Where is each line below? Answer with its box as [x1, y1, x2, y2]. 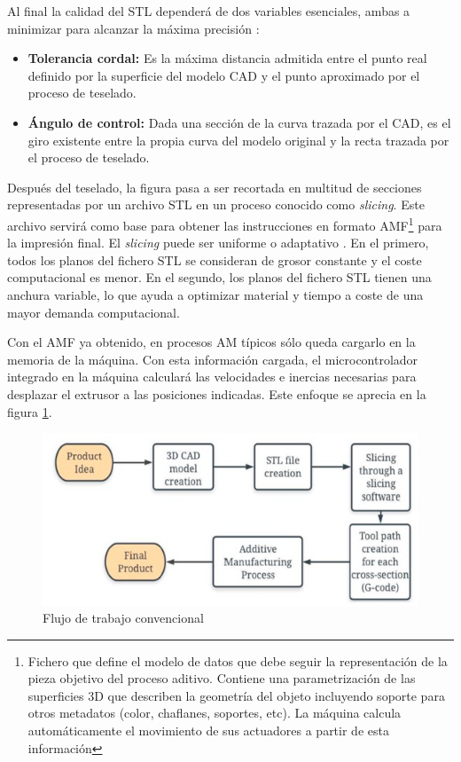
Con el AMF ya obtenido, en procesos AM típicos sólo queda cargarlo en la [7, 333, 416, 351]
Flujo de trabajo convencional [43, 609, 204, 627]
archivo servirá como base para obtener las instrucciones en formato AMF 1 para [7, 213, 442, 234]
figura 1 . [7, 402, 52, 420]
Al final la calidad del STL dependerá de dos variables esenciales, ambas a [7, 2, 410, 20]
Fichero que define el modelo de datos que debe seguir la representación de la [27, 651, 448, 670]
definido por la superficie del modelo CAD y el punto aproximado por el [27, 66, 420, 84]
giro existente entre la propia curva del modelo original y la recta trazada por [27, 130, 449, 149]
